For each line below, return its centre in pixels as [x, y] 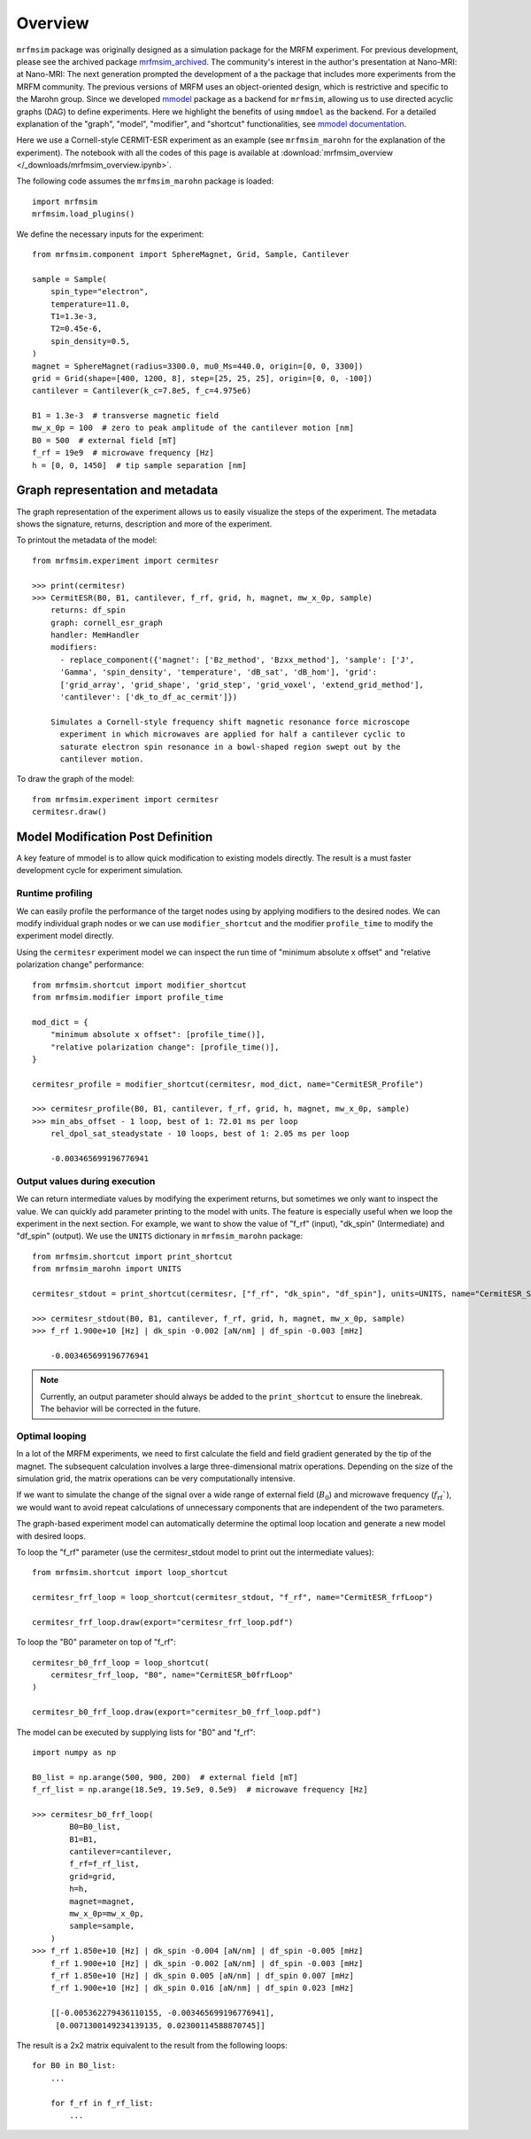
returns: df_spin [88, 610]
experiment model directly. [65, 936]
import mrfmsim [65, 201]
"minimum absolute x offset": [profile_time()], [158, 1034]
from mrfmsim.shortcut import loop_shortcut [131, 1573]
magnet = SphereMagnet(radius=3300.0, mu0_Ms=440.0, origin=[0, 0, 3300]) [198, 366]
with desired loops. [51, 1536]
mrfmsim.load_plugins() [84, 214]
